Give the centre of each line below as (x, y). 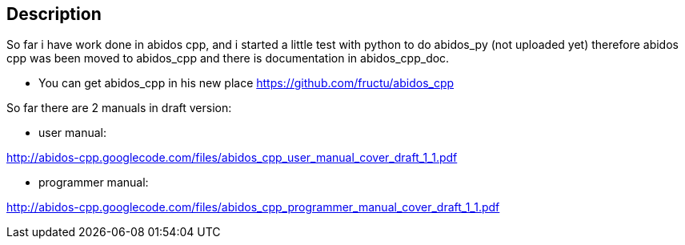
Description (54, 14)
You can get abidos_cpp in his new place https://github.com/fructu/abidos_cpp (246, 83)
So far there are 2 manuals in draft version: (119, 108)
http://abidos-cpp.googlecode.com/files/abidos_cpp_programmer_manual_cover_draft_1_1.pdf (253, 207)
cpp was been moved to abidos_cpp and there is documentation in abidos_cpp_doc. (228, 58)
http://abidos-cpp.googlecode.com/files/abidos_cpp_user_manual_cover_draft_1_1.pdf (232, 158)
